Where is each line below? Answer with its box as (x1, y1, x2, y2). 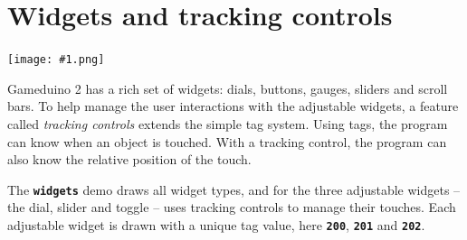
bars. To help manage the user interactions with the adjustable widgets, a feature (7, 97, 459, 115)
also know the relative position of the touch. (7, 150, 252, 169)
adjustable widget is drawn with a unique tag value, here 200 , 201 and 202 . (7, 216, 425, 234)
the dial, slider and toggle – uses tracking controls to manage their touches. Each (7, 198, 456, 217)
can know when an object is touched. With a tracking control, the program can (7, 132, 447, 151)
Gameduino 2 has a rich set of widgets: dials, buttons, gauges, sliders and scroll (7, 78, 448, 97)
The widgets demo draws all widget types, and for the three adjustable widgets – (7, 180, 461, 198)
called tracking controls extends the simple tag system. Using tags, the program (7, 114, 448, 133)
